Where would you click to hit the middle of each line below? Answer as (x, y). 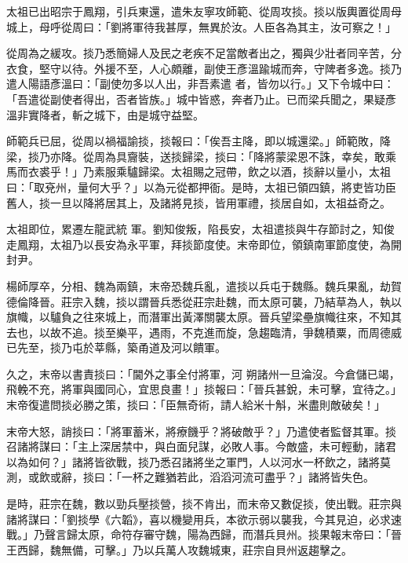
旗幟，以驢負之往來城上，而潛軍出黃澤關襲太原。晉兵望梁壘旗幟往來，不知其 (204, 317)
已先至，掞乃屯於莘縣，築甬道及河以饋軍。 (116, 347)
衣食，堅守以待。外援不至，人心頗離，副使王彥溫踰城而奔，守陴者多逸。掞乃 (204, 68)
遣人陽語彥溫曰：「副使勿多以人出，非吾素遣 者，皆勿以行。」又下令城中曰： (200, 84)
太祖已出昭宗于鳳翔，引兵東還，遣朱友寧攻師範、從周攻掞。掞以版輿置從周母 (204, 11)
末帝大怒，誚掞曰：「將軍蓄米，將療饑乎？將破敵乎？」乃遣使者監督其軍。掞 (201, 431)
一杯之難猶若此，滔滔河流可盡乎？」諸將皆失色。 (248, 477)
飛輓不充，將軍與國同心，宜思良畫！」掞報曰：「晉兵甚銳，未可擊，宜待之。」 (204, 389)
